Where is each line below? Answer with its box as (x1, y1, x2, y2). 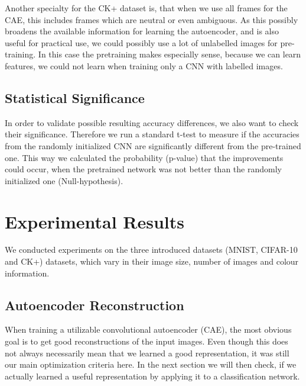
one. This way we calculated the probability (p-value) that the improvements (5, 151, 284, 163)
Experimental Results (5, 209, 184, 233)
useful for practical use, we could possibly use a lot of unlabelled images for (5, 36, 278, 49)
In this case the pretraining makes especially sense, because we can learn (38, 48, 301, 60)
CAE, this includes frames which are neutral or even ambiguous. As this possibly (5, 13, 298, 25)
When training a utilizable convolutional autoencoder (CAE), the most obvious (5, 323, 292, 336)
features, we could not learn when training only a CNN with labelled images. (5, 59, 283, 72)
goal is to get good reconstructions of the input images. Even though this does (5, 335, 288, 348)
